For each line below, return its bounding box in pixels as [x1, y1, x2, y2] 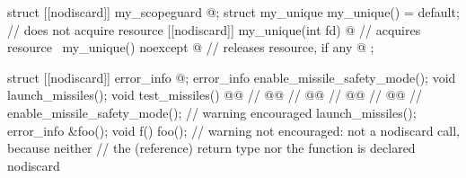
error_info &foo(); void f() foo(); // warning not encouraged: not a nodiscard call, [7, 120, 461, 139]
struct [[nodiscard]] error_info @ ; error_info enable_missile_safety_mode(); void [7, 67, 456, 86]
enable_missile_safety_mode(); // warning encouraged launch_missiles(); [7, 102, 417, 121]
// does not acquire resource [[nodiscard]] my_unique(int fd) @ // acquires [7, 20, 421, 39]
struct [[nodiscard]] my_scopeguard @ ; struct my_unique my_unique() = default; [7, 3, 460, 21]
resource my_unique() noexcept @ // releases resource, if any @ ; [7, 38, 374, 57]
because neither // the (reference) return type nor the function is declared [7, 138, 416, 157]
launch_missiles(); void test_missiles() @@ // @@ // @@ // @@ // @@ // [7, 85, 423, 104]
